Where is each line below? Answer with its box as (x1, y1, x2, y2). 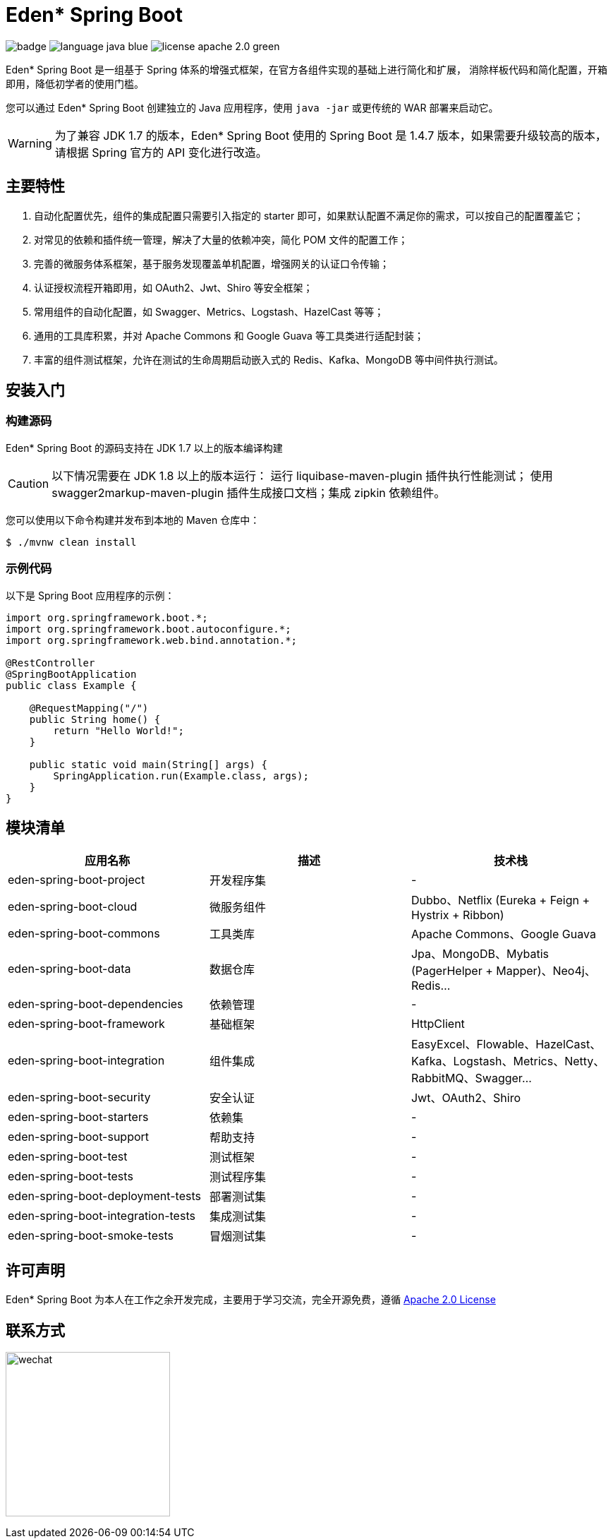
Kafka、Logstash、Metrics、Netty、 (411, 1054, 605, 1069)
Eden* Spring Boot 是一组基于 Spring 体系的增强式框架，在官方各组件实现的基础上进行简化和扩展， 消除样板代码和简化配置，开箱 (6, 63, 608, 76)
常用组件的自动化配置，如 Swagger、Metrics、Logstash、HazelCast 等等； (34, 305, 384, 318)
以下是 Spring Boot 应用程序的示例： (6, 589, 175, 601)
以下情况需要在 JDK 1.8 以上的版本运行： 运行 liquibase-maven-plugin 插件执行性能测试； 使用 (51, 468, 553, 483)
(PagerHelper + (411, 964, 493, 978)
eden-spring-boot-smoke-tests (8, 1228, 174, 1243)
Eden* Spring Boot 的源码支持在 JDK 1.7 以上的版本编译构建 (6, 441, 283, 454)
